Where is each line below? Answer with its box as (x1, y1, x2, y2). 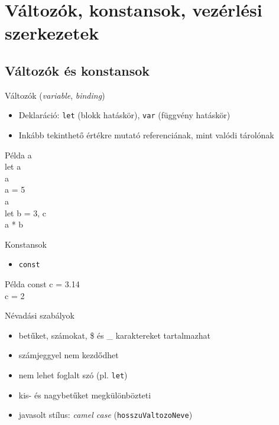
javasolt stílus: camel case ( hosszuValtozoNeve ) (18, 408, 193, 421)
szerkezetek (5, 21, 99, 45)
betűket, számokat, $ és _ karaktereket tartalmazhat (18, 329, 210, 341)
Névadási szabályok (5, 309, 74, 322)
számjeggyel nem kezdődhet (18, 349, 119, 361)
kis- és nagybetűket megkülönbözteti (18, 388, 151, 401)
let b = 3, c (5, 206, 46, 219)
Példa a (5, 148, 32, 161)
